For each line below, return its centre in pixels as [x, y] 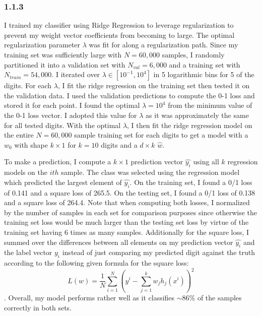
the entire [19, 135]
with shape [31, 144]
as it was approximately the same [197, 115]
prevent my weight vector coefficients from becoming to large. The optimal [119, 35]
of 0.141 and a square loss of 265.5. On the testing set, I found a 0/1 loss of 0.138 [130, 192]
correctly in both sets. [38, 307]
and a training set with [205, 64]
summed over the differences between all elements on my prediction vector [119, 242]
